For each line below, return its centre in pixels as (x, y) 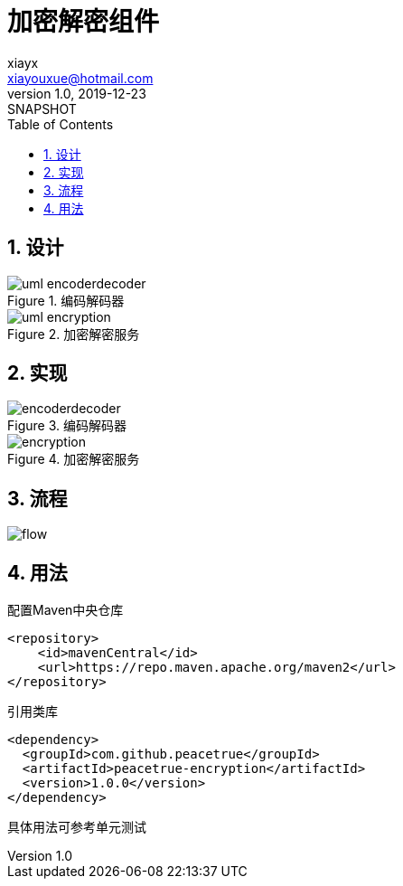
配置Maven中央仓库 (66, 610)
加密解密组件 (84, 22)
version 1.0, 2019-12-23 (77, 93)
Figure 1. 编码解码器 (66, 300)
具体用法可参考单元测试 (77, 827)
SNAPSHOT (42, 108)
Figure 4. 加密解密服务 (74, 459)
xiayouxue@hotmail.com (80, 78)
